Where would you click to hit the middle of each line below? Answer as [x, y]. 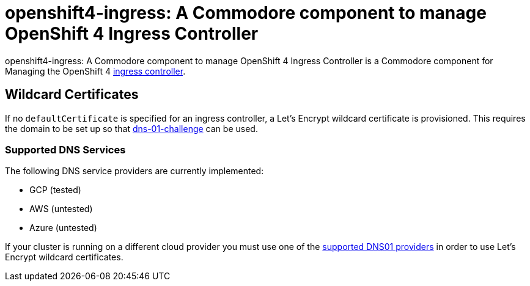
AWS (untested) [61, 209]
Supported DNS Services [65, 149]
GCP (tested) [55, 190]
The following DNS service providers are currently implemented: [134, 171]
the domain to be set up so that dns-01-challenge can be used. [131, 128]
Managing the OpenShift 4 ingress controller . [95, 71]
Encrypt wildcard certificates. [64, 257]
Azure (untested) [63, 228]
